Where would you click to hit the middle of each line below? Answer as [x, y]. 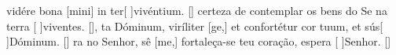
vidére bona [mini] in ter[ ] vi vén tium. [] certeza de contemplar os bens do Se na [197, 10]
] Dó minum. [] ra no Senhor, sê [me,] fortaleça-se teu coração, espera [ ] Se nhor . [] [199, 41]
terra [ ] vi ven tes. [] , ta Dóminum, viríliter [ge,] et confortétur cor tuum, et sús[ [195, 26]
